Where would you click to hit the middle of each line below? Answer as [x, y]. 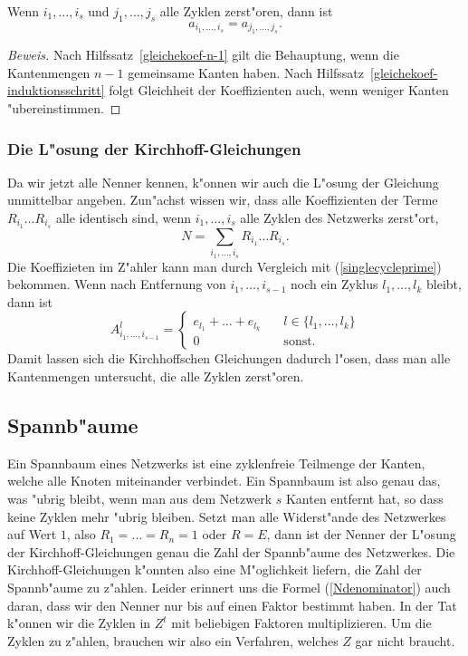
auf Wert [32, 534]
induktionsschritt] [56, 90]
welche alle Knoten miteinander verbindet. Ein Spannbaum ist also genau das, [224, 481]
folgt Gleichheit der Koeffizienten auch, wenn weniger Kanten [279, 90]
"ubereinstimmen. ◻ [64, 107]
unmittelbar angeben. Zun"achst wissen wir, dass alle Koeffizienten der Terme [223, 200]
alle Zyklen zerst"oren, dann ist [246, 11]
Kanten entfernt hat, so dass [364, 498]
